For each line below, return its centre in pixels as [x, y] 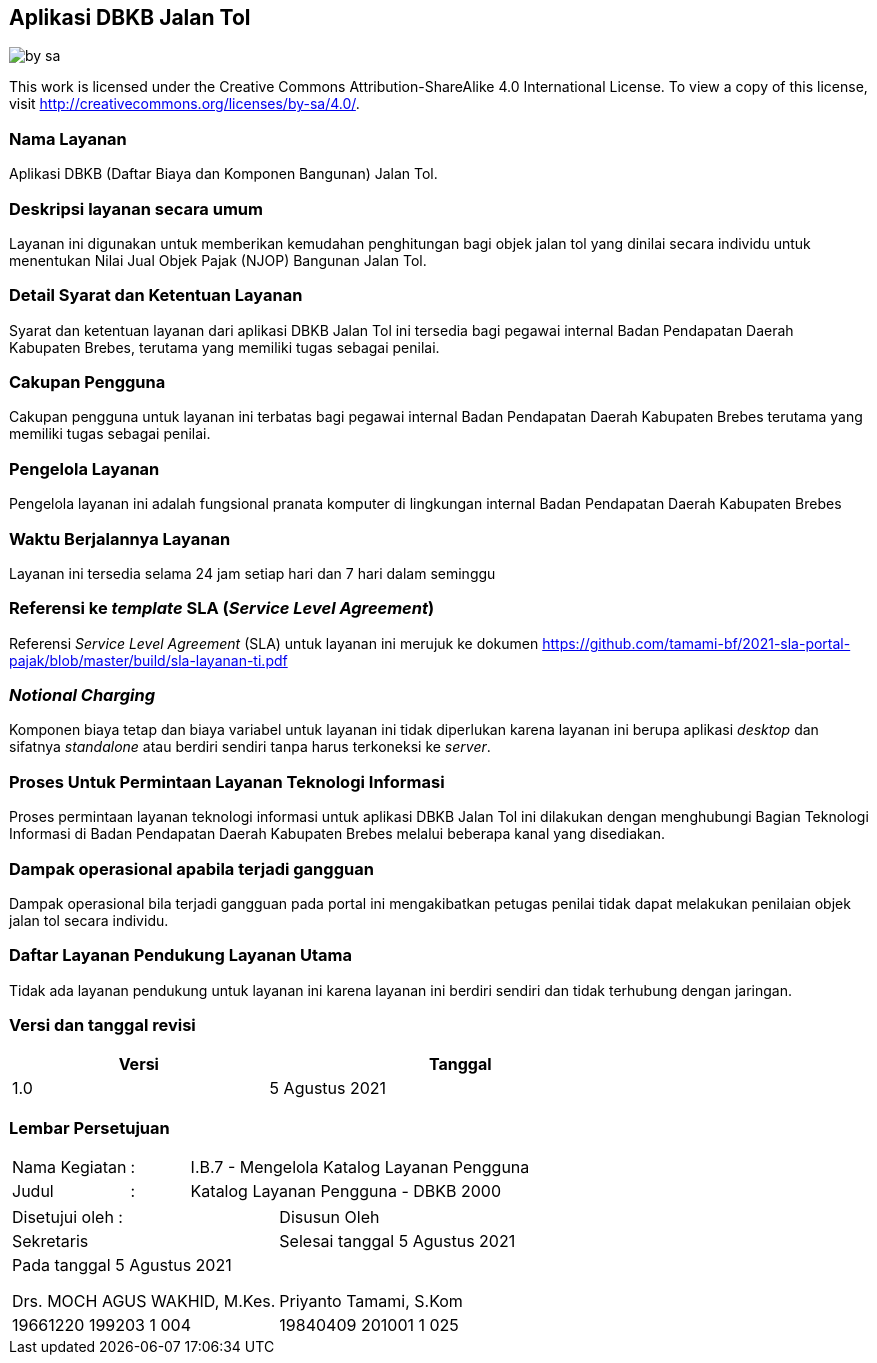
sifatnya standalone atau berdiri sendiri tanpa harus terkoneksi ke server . [250, 747]
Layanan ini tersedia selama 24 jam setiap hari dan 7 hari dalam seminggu [252, 573]
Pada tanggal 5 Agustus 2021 [122, 1265]
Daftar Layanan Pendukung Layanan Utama [181, 955]
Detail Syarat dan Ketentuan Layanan [156, 295]
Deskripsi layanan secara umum [136, 208]
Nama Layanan [68, 138]
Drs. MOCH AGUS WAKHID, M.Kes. [144, 1301]
